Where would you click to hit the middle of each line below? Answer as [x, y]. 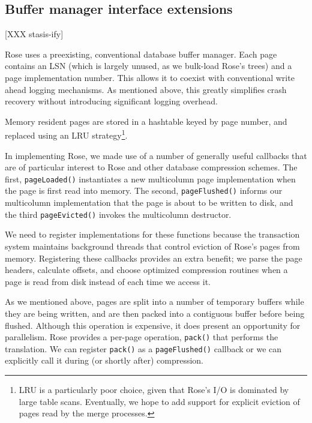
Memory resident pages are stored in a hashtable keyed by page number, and [146, 121]
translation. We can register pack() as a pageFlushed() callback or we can [143, 348]
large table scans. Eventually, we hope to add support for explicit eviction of [159, 401]
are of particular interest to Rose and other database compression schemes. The [151, 167]
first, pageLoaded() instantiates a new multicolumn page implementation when [150, 178]
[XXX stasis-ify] [34, 34]
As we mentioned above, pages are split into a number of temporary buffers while [154, 301]
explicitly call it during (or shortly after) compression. [104, 360]
